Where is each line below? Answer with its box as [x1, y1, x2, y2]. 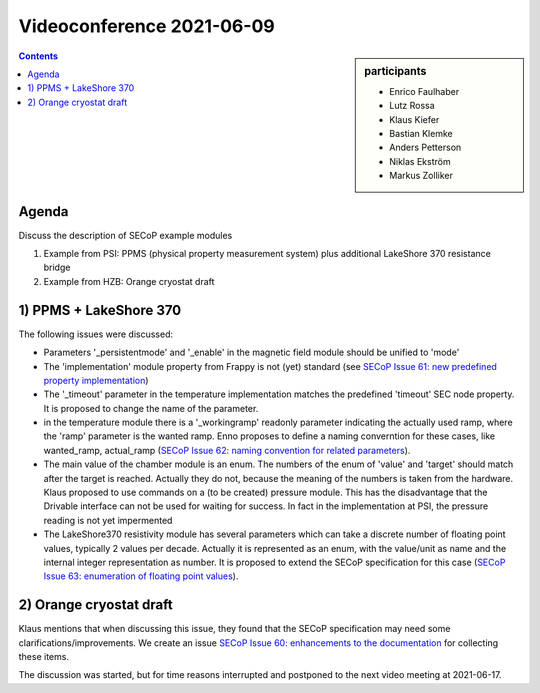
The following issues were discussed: [18, 328, 174, 340]
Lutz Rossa [389, 100, 435, 112]
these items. [18, 651, 70, 663]
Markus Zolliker [389, 170, 454, 182]
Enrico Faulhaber [389, 85, 460, 97]
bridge [43, 261, 71, 274]
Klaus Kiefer [389, 113, 440, 125]
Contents [18, 50, 59, 62]
